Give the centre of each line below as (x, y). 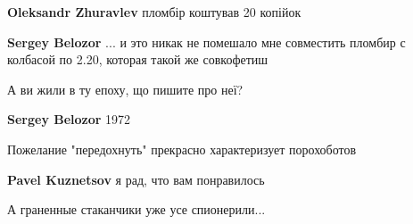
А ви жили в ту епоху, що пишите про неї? (125, 89)
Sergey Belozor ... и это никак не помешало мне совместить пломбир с (206, 41)
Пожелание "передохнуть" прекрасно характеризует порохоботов (182, 149)
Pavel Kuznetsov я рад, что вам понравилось (136, 179)
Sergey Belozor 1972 (69, 119)
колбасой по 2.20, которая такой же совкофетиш (138, 59)
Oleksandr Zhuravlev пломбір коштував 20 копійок (154, 12)
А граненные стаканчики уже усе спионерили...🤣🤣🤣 (141, 209)
